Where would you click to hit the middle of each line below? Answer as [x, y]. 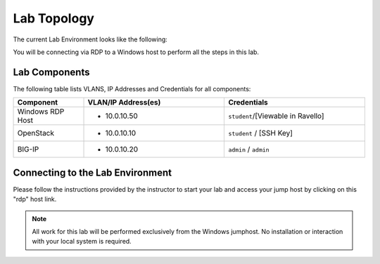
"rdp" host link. [35, 199]
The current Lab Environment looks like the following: [90, 39]
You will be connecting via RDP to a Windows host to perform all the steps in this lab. [136, 52]
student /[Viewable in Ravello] [276, 116]
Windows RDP [41, 112]
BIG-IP [28, 150]
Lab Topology [54, 18]
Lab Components [51, 72]
